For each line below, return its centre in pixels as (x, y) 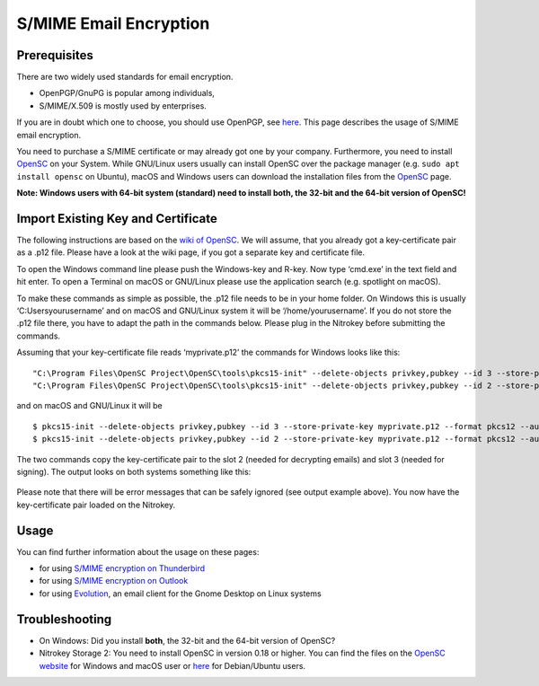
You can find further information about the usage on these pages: (138, 551)
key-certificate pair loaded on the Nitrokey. (96, 505)
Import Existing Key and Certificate (117, 219)
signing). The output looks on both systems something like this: (134, 471)
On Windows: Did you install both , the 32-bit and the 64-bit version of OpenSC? (187, 640)
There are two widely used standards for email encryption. (125, 77)
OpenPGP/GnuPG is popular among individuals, (127, 93)
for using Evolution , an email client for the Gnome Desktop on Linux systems (181, 594)
